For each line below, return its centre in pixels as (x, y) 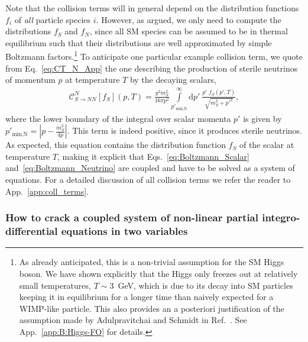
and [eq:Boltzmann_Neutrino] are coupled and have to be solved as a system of (150, 168)
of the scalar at (267, 145)
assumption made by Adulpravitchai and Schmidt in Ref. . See (133, 320)
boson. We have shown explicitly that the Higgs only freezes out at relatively (158, 273)
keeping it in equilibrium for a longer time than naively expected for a (146, 297)
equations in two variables (124, 231)
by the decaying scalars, (173, 80)
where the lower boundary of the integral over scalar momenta (118, 118)
